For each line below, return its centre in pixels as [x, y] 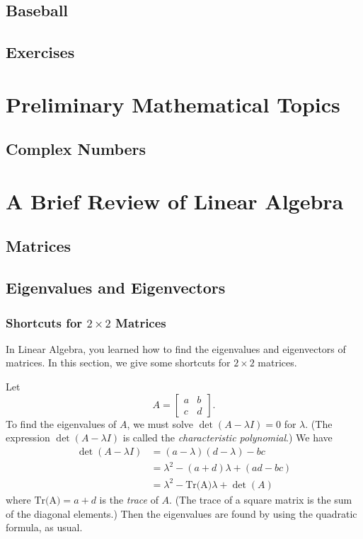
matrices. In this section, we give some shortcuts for [118, 363]
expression [28, 437]
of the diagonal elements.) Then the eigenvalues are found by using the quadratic [181, 513]
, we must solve [160, 423]
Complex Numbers [76, 149]
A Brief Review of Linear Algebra [175, 201]
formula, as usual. [44, 527]
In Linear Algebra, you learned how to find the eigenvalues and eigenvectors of [176, 348]
